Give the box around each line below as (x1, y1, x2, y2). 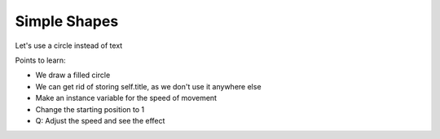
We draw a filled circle (35, 70, 111, 80)
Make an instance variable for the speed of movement (35, 93, 218, 103)
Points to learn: (15, 55, 66, 65)
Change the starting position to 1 (35, 104, 145, 114)
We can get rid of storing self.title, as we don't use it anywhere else (35, 81, 262, 91)
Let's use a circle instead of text (15, 41, 123, 50)
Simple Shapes (15, 12, 119, 30)
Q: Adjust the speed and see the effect (35, 115, 165, 125)
